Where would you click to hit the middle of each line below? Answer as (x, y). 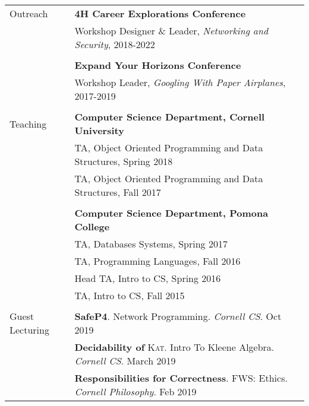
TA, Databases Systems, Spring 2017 (151, 244)
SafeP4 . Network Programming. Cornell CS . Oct (178, 316)
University (99, 130)
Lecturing (29, 330)
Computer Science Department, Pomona (171, 213)
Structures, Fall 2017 (118, 192)
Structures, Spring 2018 (124, 161)
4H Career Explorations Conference (160, 13)
